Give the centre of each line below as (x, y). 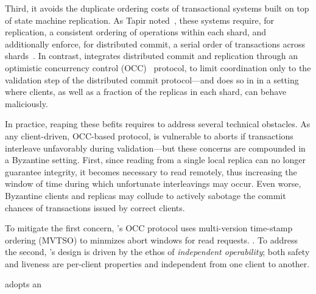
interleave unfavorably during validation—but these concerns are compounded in (155, 148)
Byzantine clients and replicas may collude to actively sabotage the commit (146, 195)
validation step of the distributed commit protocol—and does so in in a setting (152, 79)
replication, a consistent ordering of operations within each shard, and (136, 32)
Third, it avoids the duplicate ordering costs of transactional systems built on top (157, 8)
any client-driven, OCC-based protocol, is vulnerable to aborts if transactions (149, 135)
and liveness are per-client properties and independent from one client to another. (157, 263)
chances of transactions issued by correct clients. (95, 207)
